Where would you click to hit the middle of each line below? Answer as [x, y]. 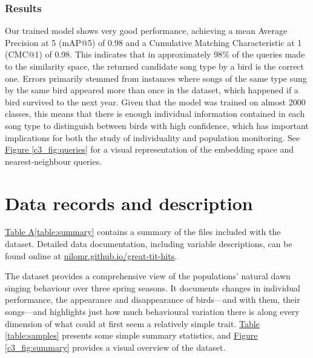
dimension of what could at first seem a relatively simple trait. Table [132, 323]
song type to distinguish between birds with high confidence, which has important [157, 125]
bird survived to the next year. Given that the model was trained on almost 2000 [155, 101]
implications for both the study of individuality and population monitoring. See [153, 137]
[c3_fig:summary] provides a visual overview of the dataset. [115, 347]
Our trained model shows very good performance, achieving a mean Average [146, 31]
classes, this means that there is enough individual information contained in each [155, 114]
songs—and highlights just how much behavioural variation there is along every [152, 312]
